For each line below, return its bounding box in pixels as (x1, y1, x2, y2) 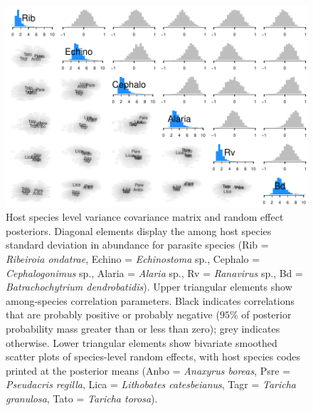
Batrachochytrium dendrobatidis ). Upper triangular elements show (6, 279, 292, 294)
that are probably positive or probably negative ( (6, 307, 220, 322)
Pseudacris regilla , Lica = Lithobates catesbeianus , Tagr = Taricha (6, 377, 297, 392)
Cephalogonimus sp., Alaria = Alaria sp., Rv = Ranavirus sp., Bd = (6, 265, 303, 280)
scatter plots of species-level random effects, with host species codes (6, 349, 301, 364)
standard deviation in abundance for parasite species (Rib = (6, 237, 269, 252)
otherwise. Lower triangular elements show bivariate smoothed (6, 335, 277, 350)
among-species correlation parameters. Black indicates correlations (6, 293, 295, 308)
